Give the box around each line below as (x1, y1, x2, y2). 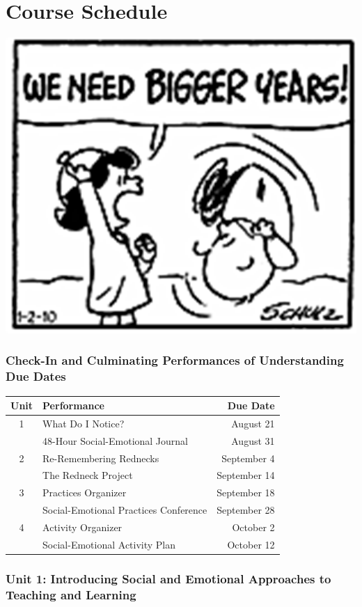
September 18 (217, 485, 275, 500)
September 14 (217, 468, 275, 482)
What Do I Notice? (42, 416, 125, 430)
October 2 (232, 519, 275, 534)
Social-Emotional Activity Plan (42, 537, 176, 551)
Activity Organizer (42, 519, 123, 534)
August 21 (231, 416, 275, 430)
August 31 (231, 433, 275, 448)
